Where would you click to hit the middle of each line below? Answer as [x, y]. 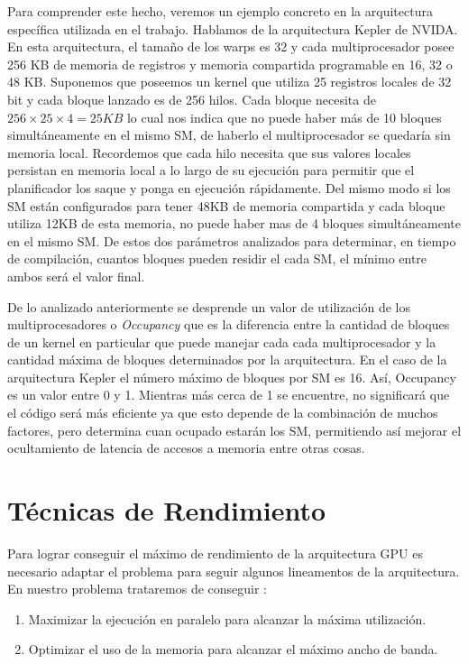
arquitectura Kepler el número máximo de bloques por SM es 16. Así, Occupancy [232, 377]
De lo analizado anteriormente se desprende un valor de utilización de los [209, 306]
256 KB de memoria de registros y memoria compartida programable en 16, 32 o [230, 64]
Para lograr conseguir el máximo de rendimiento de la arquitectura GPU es [215, 553]
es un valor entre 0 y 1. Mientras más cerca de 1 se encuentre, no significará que [229, 395]
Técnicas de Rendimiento [167, 510]
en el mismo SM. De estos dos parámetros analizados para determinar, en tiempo [232, 240]
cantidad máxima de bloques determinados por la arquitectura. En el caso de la [227, 360]
